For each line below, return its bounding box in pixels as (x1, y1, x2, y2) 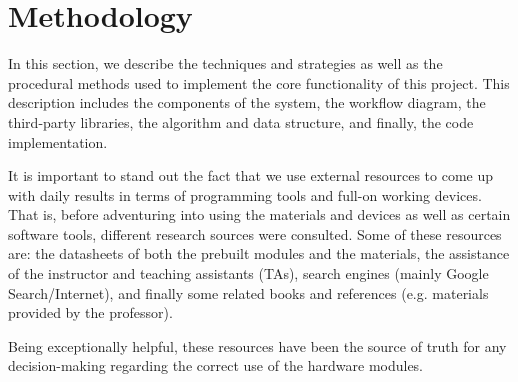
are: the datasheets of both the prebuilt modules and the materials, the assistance (8, 243, 510, 264)
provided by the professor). (8, 302, 173, 323)
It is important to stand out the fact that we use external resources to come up (8, 165, 494, 186)
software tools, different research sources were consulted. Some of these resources (8, 223, 502, 244)
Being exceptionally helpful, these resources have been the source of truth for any (8, 335, 507, 356)
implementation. (8, 131, 108, 152)
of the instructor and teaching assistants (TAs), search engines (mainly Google (8, 263, 489, 284)
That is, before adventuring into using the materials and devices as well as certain (8, 204, 511, 225)
